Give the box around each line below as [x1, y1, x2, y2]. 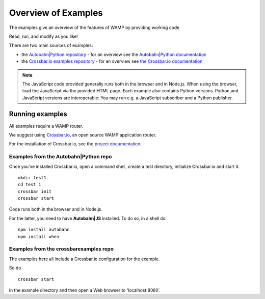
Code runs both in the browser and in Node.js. [9, 206, 103, 212]
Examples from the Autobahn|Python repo [9, 153, 112, 160]
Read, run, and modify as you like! [9, 33, 78, 39]
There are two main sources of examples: [9, 42, 93, 49]
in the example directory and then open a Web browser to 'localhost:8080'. [9, 287, 161, 293]
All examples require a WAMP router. [9, 123, 83, 129]
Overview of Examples [9, 7, 103, 18]
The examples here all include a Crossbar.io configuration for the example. [9, 256, 160, 262]
